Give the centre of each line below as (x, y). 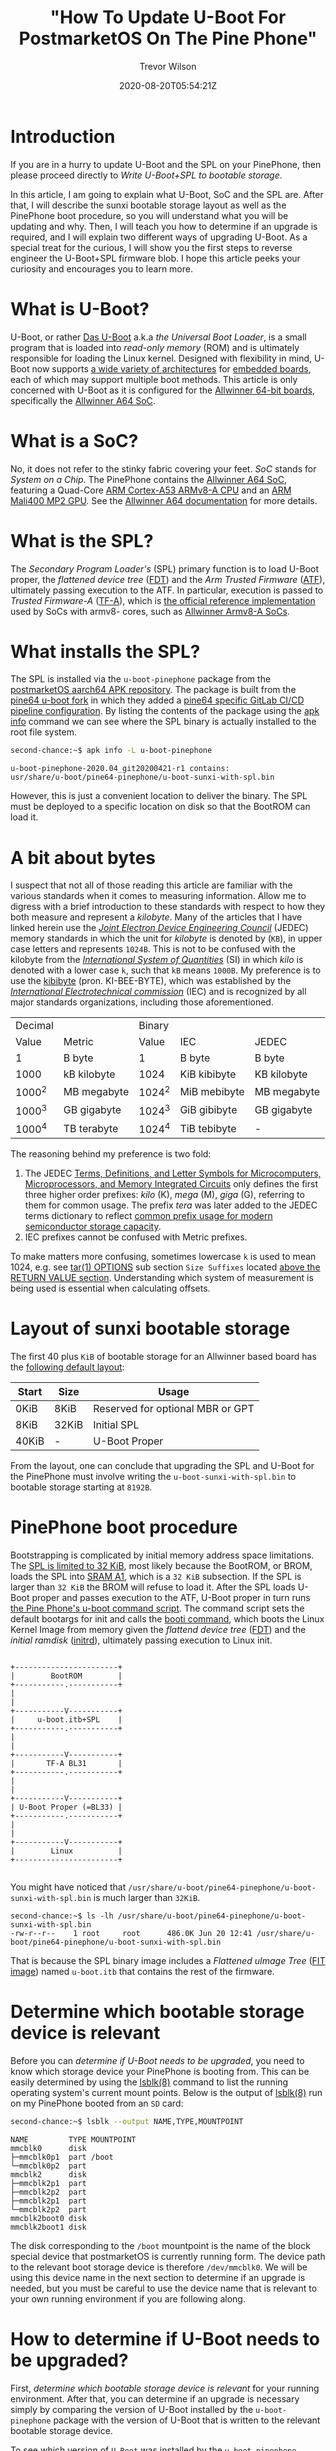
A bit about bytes (83, 857)
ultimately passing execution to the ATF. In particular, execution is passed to (167, 590)
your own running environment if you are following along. (128, 2298)
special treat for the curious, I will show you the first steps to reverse (151, 247)
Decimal (34, 1026)
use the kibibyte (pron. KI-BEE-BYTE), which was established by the (151, 981)
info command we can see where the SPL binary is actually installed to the (163, 722)
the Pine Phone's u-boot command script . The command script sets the (157, 1608)
